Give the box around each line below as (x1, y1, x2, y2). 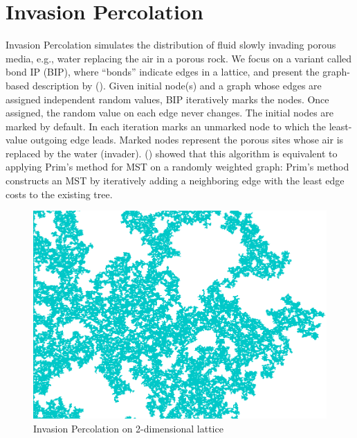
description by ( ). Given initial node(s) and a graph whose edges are (32, 78, 322, 92)
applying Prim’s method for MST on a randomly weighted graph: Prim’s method (6, 159, 349, 174)
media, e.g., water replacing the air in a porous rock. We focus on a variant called (6, 51, 352, 65)
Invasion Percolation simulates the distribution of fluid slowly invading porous (6, 37, 336, 52)
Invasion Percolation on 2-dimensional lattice (33, 421, 223, 435)
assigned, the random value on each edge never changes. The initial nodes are (6, 105, 334, 120)
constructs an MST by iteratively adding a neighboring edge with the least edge (6, 173, 345, 188)
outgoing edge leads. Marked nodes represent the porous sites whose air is (30, 132, 344, 147)
